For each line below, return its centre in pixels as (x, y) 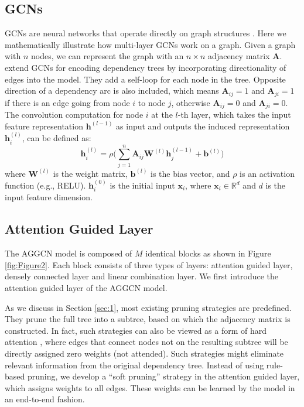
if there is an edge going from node (67, 102)
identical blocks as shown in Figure (208, 253)
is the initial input (142, 185)
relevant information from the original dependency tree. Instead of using (134, 365)
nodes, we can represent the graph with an (107, 56)
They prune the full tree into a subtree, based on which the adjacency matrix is (148, 319)
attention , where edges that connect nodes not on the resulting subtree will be (146, 342)
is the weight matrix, (90, 173)
